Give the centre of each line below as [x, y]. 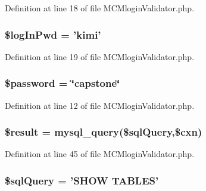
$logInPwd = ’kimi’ [53, 34]
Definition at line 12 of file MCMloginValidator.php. [100, 105]
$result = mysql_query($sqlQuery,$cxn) [104, 132]
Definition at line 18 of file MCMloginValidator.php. [100, 8]
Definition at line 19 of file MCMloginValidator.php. [100, 56]
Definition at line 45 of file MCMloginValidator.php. [100, 154]
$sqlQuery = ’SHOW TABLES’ [82, 180]
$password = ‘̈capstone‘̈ [63, 83]
